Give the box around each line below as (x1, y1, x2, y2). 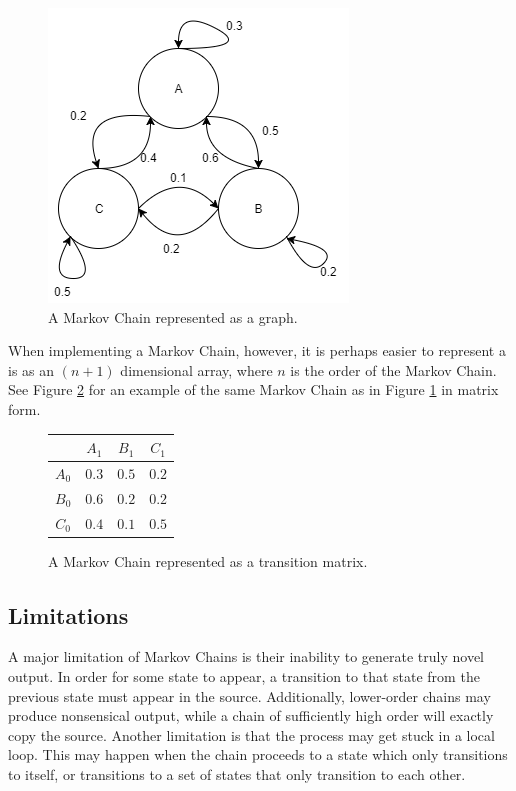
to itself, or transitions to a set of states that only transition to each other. (8, 764, 466, 785)
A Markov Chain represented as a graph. (48, 306, 298, 327)
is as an (8, 359, 55, 380)
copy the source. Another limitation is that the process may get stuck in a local (8, 724, 495, 745)
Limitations (8, 599, 129, 630)
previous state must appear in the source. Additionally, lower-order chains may (8, 685, 491, 706)
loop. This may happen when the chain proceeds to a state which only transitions (8, 744, 508, 765)
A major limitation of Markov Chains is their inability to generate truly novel (8, 646, 484, 667)
